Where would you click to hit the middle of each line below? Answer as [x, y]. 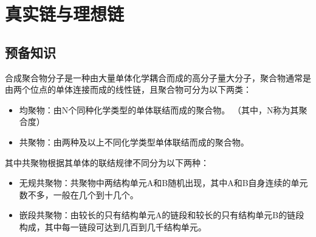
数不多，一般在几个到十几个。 [79, 194]
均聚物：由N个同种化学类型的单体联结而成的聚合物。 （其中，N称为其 [159, 109]
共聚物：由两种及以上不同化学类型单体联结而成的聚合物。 [134, 142]
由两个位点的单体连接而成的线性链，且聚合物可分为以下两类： [128, 89]
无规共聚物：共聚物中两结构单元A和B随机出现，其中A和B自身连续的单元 [163, 183]
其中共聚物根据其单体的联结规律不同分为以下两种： [107, 162]
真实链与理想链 [65, 14]
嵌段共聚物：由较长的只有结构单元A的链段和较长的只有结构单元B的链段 [162, 215]
